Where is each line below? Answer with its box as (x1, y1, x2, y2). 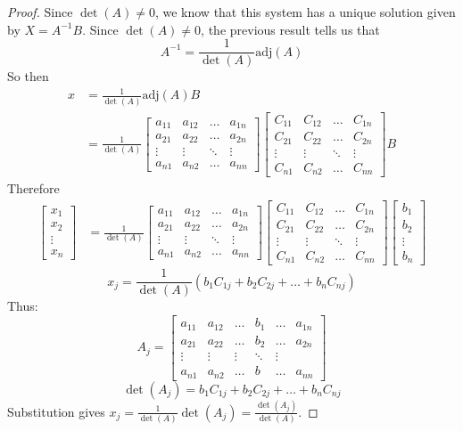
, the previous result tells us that (201, 20, 380, 38)
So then (7, 67, 49, 85)
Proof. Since (7, 3, 73, 20)
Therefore (7, 179, 60, 198)
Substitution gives (7, 402, 105, 420)
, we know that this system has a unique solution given (154, 3, 456, 20)
